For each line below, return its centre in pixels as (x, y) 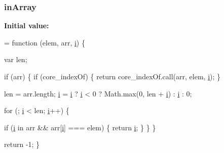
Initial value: (27, 25)
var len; (16, 59)
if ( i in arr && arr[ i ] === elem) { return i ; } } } (80, 127)
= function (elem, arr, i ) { (45, 42)
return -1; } (22, 144)
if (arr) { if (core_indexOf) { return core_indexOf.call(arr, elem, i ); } (113, 76)
